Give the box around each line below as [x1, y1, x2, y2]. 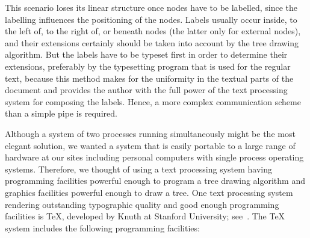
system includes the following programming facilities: [5, 221, 200, 234]
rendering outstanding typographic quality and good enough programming [5, 198, 279, 210]
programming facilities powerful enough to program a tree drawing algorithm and [5, 174, 305, 187]
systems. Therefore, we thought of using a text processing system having [5, 162, 273, 175]
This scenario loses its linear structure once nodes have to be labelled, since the [5, 1, 298, 13]
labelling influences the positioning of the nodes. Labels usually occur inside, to [5, 13, 297, 25]
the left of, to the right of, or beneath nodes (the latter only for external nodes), [5, 25, 301, 37]
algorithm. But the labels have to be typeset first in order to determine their [5, 48, 288, 61]
